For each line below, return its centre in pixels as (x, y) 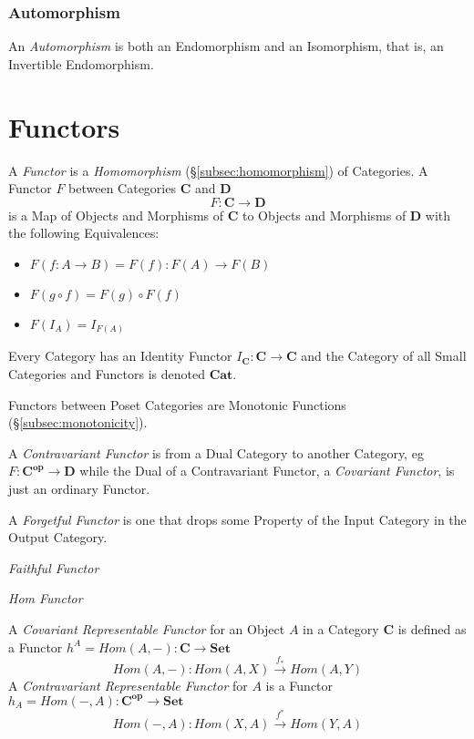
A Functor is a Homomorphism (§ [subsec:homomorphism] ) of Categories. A (218, 170)
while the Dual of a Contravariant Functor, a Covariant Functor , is (267, 471)
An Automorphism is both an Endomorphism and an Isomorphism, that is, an (226, 46)
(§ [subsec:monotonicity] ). (78, 422)
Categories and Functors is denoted (107, 374)
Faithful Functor (54, 567)
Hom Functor (46, 598)
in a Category (341, 628)
